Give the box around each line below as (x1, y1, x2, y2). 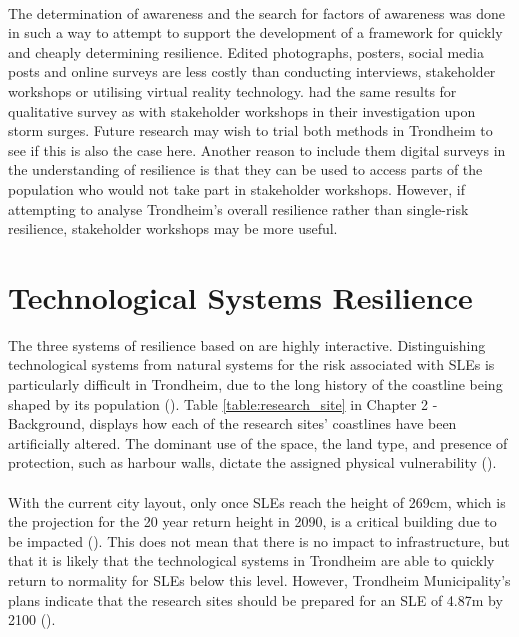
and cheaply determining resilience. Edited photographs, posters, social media (8, 41, 484, 62)
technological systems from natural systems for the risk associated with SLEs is (8, 354, 495, 375)
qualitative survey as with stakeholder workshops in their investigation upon (8, 100, 476, 121)
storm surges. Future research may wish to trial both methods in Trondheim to (8, 120, 493, 141)
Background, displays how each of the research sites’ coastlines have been (8, 413, 457, 434)
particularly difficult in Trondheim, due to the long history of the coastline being (8, 374, 503, 395)
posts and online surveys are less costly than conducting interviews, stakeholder (8, 61, 496, 82)
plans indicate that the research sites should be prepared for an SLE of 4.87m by (8, 589, 503, 610)
